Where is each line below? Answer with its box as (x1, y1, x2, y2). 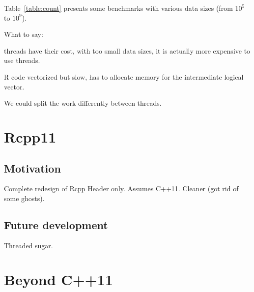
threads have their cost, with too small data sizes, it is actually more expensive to (4, 45, 251, 56)
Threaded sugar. (4, 240, 53, 250)
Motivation (4, 160, 61, 175)
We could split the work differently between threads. (4, 98, 162, 108)
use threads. (4, 55, 40, 65)
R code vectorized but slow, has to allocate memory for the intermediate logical (4, 71, 244, 82)
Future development (4, 217, 108, 232)
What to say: (4, 29, 43, 39)
